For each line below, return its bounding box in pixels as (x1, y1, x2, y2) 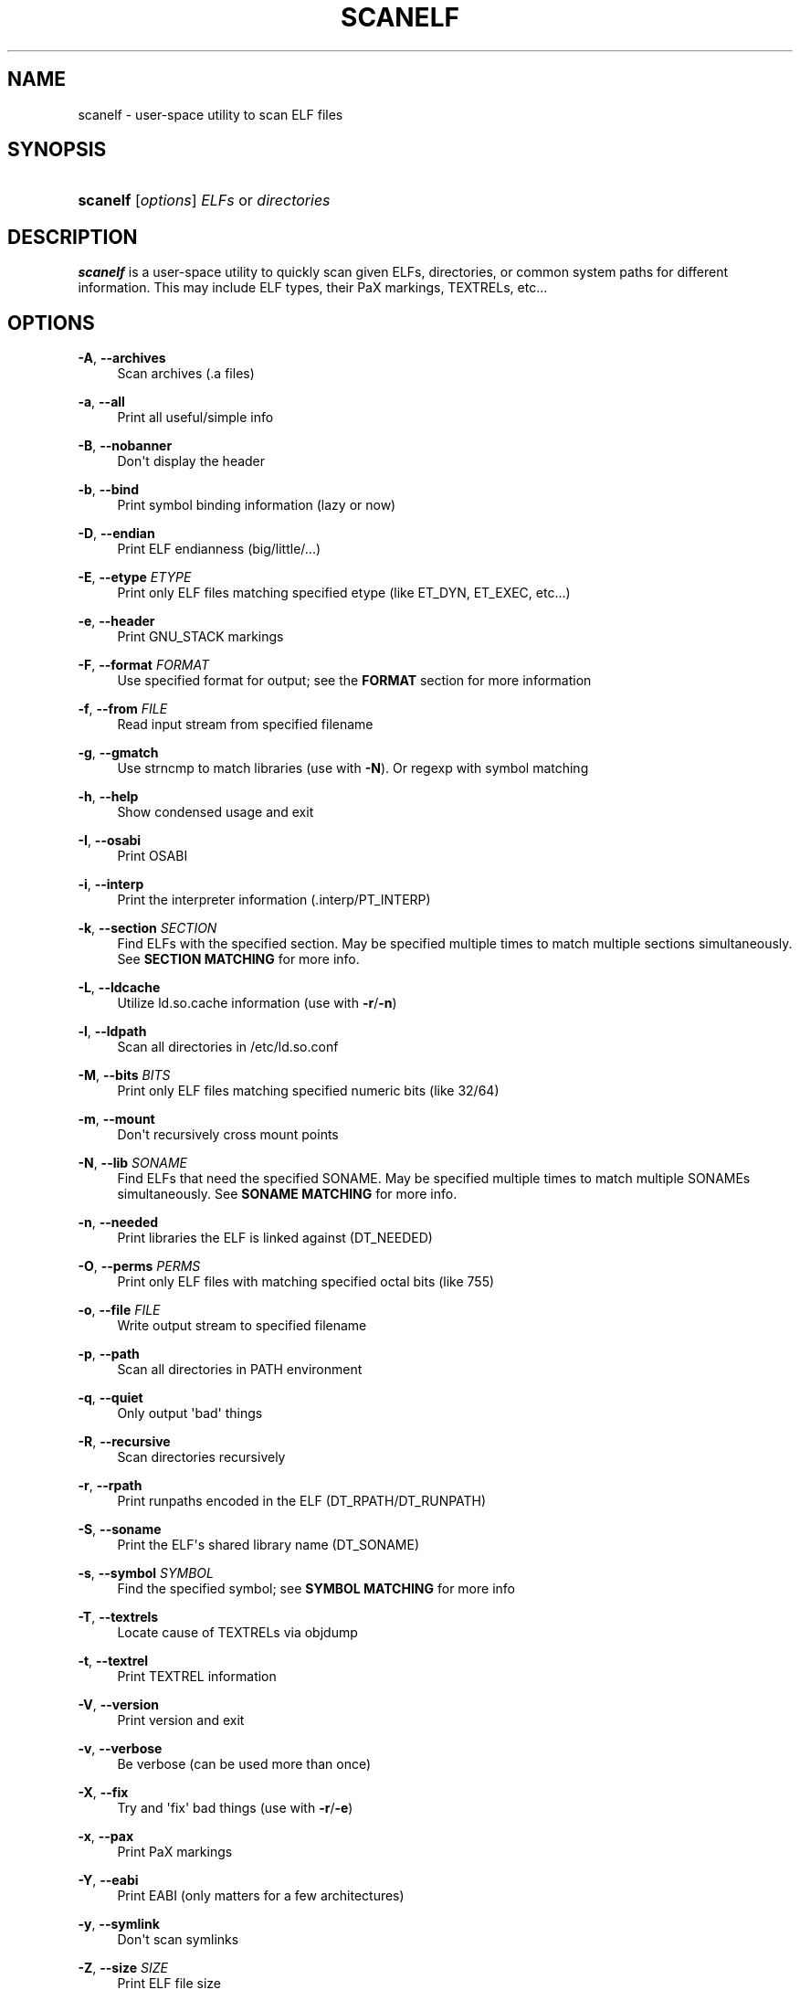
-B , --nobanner (78, 438, 173, 454)
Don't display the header (117, 453, 266, 470)
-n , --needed (78, 1214, 159, 1231)
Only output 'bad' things (117, 1405, 263, 1422)
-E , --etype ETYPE (78, 569, 192, 586)
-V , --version (78, 1697, 159, 1713)
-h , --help (78, 789, 139, 805)
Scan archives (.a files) (117, 365, 255, 382)
